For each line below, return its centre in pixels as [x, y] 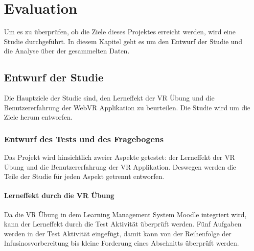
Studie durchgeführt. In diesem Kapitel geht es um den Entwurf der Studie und [123, 41]
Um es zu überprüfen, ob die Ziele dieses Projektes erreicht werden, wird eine [120, 32]
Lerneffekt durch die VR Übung [59, 195]
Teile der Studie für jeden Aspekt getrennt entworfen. [84, 176]
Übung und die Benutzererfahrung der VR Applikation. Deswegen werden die [120, 166]
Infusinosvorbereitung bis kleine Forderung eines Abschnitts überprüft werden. [122, 243]
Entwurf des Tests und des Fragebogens [84, 138]
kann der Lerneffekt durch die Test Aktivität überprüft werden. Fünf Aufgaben [123, 224]
